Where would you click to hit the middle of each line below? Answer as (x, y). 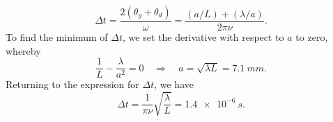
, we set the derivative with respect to (203, 37)
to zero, (312, 37)
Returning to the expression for (72, 84)
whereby (23, 50)
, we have (174, 84)
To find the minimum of (57, 37)
